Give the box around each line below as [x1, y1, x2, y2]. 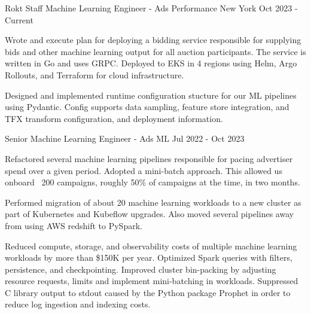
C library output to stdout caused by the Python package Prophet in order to [5, 286, 291, 298]
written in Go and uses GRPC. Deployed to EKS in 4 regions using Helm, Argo [5, 57, 297, 69]
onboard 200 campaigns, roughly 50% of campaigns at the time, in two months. [5, 176, 300, 188]
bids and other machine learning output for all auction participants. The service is [5, 45, 306, 57]
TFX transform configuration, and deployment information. [5, 112, 223, 124]
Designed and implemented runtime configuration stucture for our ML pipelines [5, 89, 297, 101]
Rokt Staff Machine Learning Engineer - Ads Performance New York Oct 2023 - [5, 2, 298, 14]
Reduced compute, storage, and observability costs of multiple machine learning [5, 239, 297, 252]
